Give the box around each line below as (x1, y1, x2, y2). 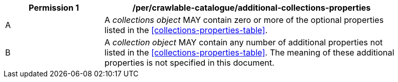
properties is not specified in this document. (104, 58, 275, 68)
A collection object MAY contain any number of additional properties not (104, 37, 383, 47)
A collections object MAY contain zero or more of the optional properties (104, 15, 384, 25)
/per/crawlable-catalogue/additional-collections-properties (132, 3, 371, 13)
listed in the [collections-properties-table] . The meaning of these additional (104, 47, 394, 58)
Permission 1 (28, 3, 79, 13)
